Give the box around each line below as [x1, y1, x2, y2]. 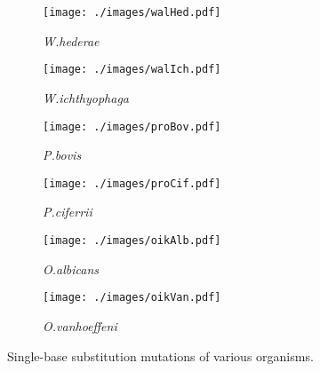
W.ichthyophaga [43, 88, 129, 107]
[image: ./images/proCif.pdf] [43, 177, 221, 190]
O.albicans [43, 259, 99, 278]
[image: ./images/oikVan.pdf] [43, 291, 221, 304]
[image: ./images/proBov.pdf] [43, 120, 221, 133]
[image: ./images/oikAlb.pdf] [43, 234, 221, 247]
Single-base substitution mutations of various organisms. [7, 346, 314, 365]
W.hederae [43, 31, 100, 50]
